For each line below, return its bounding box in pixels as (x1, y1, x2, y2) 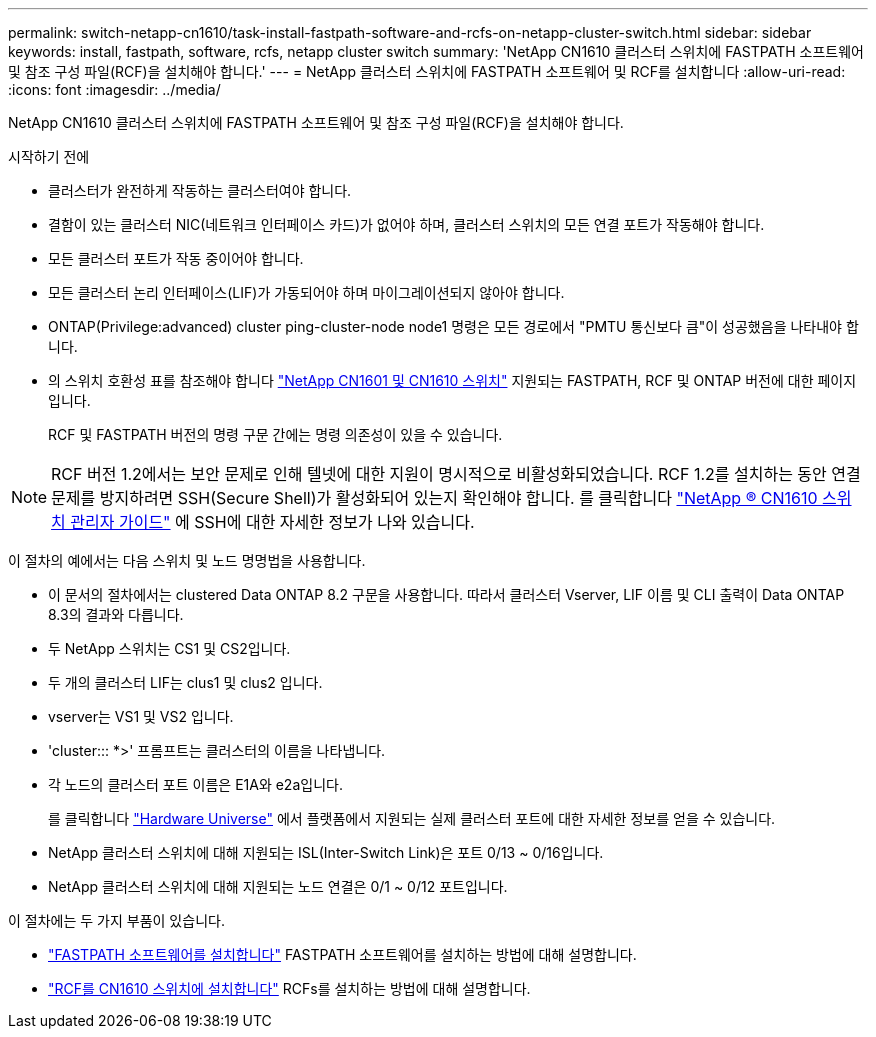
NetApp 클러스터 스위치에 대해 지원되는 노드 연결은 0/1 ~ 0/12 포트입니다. (48, 878, 508, 895)
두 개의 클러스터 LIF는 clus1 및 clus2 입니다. (48, 674, 323, 691)
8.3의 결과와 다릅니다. (48, 606, 184, 623)
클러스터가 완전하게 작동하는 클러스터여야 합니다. (48, 182, 352, 199)
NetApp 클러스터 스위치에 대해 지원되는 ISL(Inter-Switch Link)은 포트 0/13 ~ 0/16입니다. (48, 844, 604, 861)
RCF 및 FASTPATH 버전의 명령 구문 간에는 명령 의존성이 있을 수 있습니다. (48, 426, 503, 443)
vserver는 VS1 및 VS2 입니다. (48, 708, 234, 725)
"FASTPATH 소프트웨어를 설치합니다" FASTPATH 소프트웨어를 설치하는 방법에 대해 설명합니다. (48, 946, 637, 963)
